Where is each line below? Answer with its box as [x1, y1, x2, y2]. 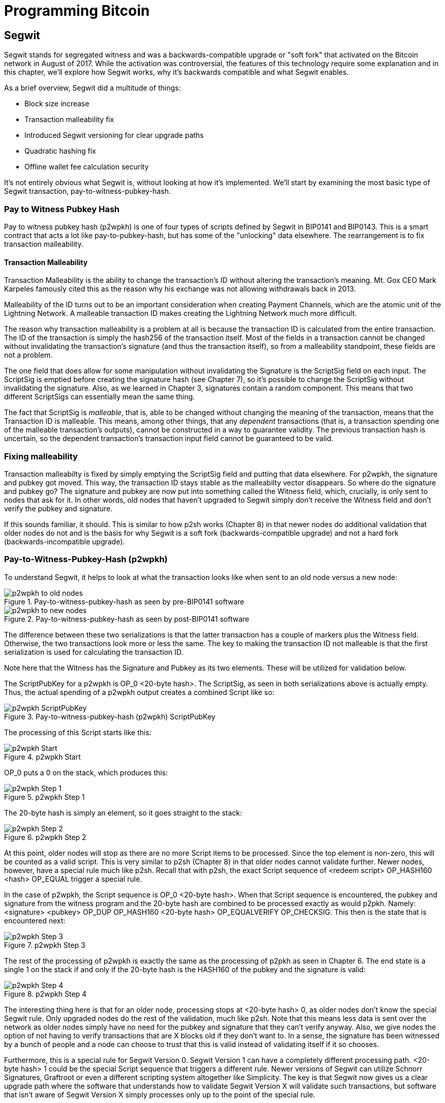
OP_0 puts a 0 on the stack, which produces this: [4, 768, 168, 777]
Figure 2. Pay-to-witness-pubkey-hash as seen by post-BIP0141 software [4, 614, 249, 623]
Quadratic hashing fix [24, 147, 96, 156]
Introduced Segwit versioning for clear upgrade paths [24, 131, 204, 140]
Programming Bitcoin [4, 2, 150, 19]
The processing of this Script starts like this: [4, 728, 152, 737]
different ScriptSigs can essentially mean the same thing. [4, 392, 195, 401]
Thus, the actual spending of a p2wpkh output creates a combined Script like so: [4, 687, 275, 696]
